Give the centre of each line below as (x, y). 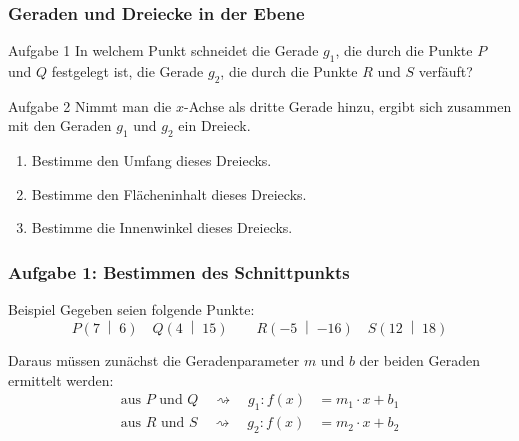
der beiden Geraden (419, 360)
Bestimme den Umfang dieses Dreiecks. (151, 160)
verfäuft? (445, 71)
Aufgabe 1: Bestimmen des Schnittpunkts (179, 271)
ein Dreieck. (214, 125)
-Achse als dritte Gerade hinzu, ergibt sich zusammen (348, 105)
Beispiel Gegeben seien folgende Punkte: (131, 309)
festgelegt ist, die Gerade (127, 71)
